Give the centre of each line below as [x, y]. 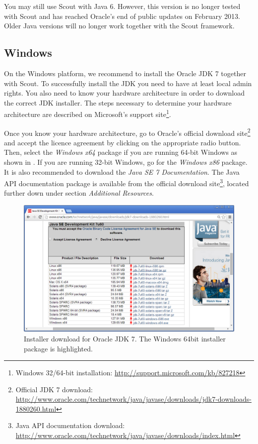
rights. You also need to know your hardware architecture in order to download [125, 93]
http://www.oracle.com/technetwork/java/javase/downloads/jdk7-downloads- [133, 399]
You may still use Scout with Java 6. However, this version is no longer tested [122, 6]
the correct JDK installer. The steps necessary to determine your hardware [118, 102]
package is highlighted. [58, 348]
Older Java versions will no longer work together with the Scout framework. [119, 26]
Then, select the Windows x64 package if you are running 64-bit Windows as [121, 152]
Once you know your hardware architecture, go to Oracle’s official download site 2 [127, 132]
